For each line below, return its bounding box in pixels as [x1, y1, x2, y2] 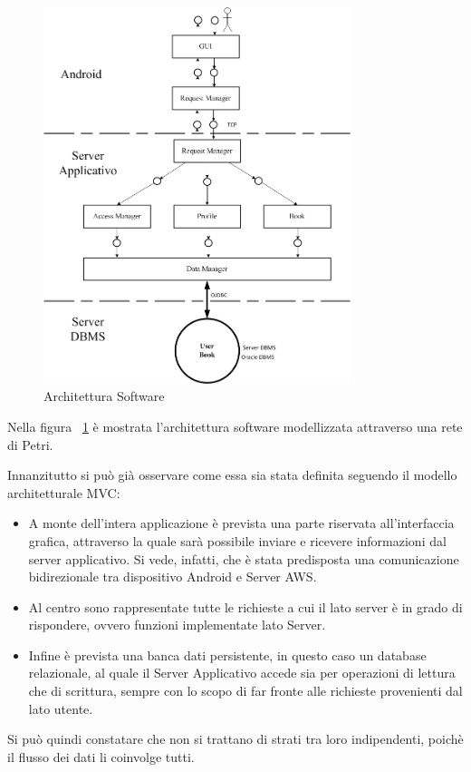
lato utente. [28, 699, 93, 718]
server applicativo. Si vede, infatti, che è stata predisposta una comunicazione [28, 549, 459, 568]
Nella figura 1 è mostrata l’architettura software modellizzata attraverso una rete [7, 416, 463, 435]
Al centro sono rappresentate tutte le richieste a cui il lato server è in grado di [28, 597, 463, 616]
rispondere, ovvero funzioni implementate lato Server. [28, 615, 326, 634]
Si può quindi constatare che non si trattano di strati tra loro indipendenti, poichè [7, 729, 464, 748]
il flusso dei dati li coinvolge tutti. [7, 747, 195, 766]
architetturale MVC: [7, 483, 120, 502]
